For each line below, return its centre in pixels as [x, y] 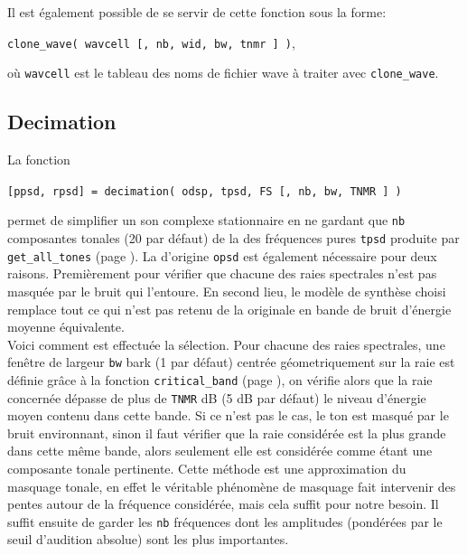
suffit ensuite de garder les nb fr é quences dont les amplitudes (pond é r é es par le [225, 521]
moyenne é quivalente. [66, 327]
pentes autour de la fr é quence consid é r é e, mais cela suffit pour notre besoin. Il [223, 504]
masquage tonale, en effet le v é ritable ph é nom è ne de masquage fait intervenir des [232, 486]
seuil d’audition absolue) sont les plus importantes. [148, 539]
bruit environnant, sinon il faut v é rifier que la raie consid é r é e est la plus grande [227, 433]
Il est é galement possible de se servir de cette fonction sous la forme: [197, 12]
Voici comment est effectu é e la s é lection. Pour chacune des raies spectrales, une [226, 344]
